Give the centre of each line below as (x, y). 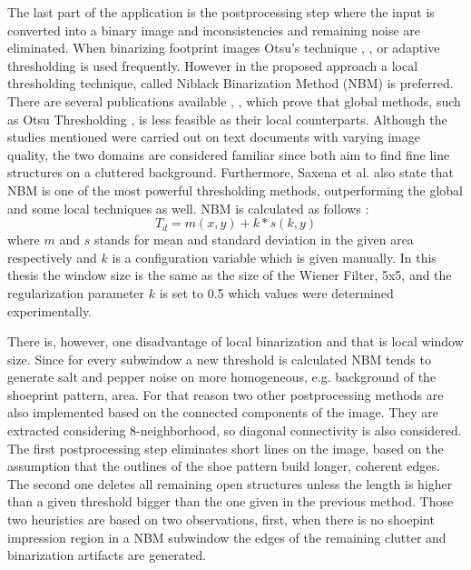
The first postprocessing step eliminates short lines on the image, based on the (226, 448)
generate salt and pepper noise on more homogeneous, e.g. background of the (222, 377)
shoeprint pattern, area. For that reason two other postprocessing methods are (226, 394)
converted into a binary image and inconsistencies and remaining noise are (214, 30)
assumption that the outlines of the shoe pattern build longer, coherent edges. (224, 466)
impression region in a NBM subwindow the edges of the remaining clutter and (227, 537)
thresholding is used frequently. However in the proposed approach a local (213, 65)
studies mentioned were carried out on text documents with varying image (214, 137)
